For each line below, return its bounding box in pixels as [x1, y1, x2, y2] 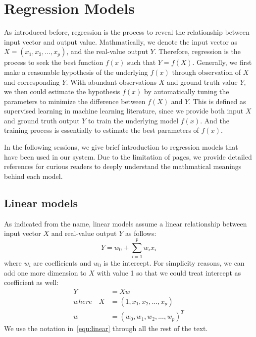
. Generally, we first [192, 57, 252, 67]
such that [127, 57, 156, 67]
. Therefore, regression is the [154, 46, 241, 56]
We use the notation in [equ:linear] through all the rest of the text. [4, 323, 208, 334]
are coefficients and [33, 257, 92, 268]
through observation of [172, 66, 241, 77]
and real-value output [51, 228, 117, 238]
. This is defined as [189, 96, 246, 106]
